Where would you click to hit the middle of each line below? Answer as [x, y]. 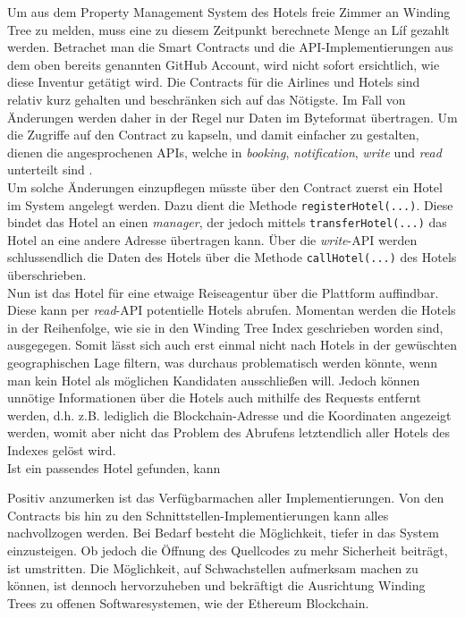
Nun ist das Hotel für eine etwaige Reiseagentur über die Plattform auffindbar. [223, 292]
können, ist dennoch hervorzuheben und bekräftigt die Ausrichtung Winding [216, 585]
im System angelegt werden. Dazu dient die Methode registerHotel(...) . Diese [230, 204]
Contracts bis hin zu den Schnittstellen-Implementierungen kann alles [198, 515]
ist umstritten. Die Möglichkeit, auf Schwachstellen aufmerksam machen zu [213, 567]
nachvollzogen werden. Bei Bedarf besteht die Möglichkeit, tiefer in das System [223, 533]
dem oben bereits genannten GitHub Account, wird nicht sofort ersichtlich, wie [224, 64]
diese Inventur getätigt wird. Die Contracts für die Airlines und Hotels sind [214, 82]
